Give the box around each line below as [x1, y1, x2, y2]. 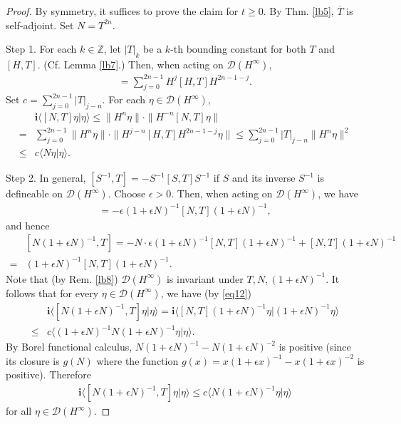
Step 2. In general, [6, 170, 86, 185]
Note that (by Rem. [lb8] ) [6, 271, 118, 286]
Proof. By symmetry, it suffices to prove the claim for [6, 4, 239, 18]
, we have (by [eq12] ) [160, 285, 251, 300]
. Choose [108, 186, 146, 200]
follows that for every [6, 285, 99, 300]
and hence [6, 217, 50, 232]
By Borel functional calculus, [6, 339, 132, 354]
